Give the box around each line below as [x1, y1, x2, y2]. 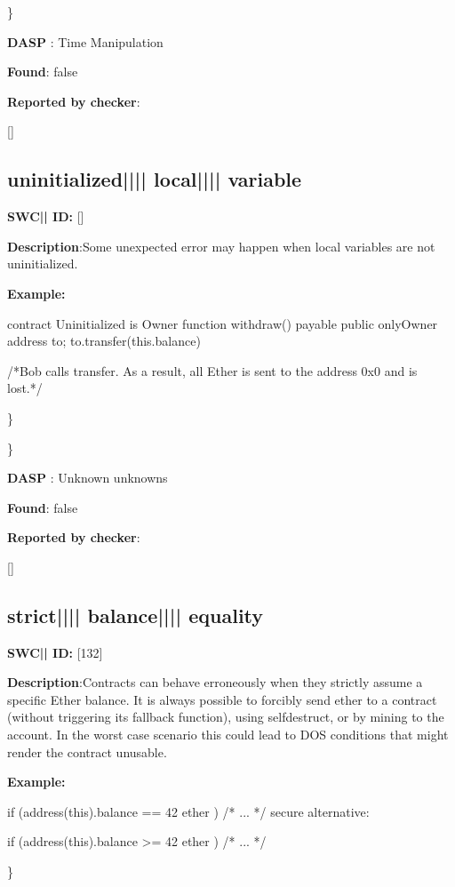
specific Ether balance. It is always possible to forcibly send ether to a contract [7, 690, 437, 708]
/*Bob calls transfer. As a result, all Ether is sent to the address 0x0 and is [7, 361, 418, 380]
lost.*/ [7, 379, 43, 397]
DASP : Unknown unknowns [7, 468, 168, 487]
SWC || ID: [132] [7, 643, 103, 661]
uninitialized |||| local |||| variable [7, 165, 302, 193]
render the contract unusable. [7, 742, 167, 761]
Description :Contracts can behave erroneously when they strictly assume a [7, 673, 423, 691]
